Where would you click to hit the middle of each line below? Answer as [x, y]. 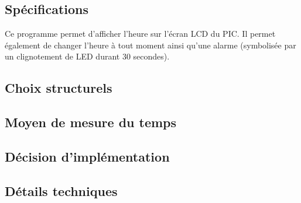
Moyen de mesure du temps [91, 122]
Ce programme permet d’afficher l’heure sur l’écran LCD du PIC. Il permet [140, 34]
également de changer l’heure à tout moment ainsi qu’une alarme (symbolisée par [150, 45]
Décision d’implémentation [87, 156]
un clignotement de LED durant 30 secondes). [87, 56]
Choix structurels [59, 88]
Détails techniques [61, 190]
